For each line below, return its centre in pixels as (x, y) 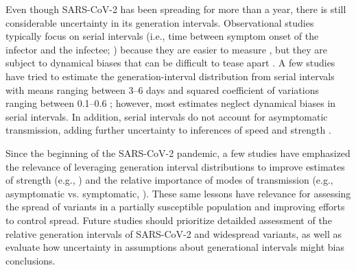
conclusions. (31, 260)
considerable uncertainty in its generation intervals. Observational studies (160, 22)
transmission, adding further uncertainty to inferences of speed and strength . (168, 130)
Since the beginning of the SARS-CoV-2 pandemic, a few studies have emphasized (178, 152)
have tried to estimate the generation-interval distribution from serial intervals (170, 76)
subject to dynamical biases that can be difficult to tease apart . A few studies (170, 63)
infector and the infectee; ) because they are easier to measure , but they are (166, 49)
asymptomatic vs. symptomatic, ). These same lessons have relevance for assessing (178, 193)
